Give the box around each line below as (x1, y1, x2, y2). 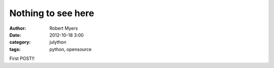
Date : (9, 32, 21, 38)
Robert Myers (49, 25, 78, 31)
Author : (9, 25, 26, 31)
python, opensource (49, 46, 92, 52)
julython (49, 39, 66, 45)
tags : (9, 46, 21, 52)
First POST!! (9, 55, 35, 61)
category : (9, 39, 31, 45)
